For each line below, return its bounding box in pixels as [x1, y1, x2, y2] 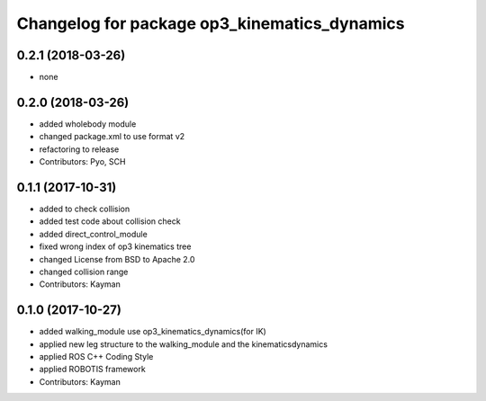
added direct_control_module [39, 228, 148, 239]
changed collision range [39, 266, 129, 277]
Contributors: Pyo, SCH [39, 156, 126, 167]
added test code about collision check [39, 216, 181, 227]
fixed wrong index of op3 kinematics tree [39, 241, 192, 252]
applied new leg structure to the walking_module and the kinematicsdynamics [39, 338, 328, 350]
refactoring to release [39, 144, 120, 155]
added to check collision [39, 203, 130, 215]
